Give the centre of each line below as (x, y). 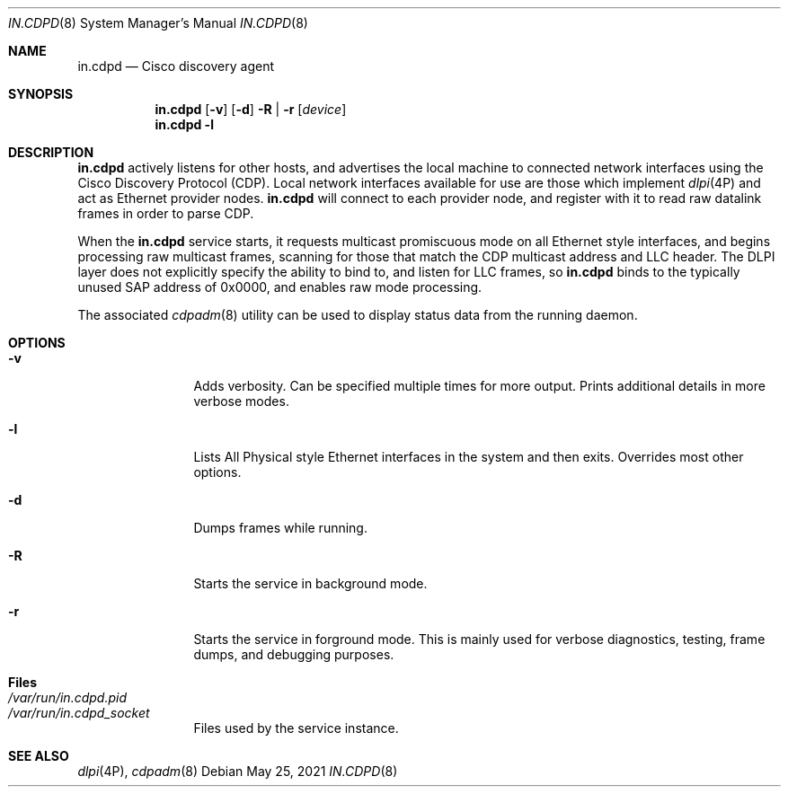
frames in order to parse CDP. (166, 213)
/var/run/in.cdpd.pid (67, 697)
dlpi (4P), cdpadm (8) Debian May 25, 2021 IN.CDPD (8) (238, 771)
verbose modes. (241, 401)
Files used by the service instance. (296, 728)
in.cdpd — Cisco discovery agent (176, 66)
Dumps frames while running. (280, 528)
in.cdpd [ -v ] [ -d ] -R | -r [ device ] (251, 109)
